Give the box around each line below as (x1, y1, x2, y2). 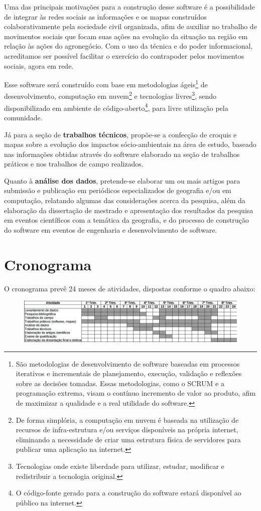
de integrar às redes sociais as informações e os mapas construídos (4, 11, 207, 22)
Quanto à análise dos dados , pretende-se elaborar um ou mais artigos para (4, 175, 240, 186)
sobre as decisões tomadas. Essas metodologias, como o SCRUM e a (16, 378, 224, 388)
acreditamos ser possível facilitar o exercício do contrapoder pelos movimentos (4, 50, 244, 61)
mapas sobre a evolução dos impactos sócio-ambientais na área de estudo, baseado (4, 139, 256, 149)
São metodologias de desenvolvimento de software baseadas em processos (16, 358, 240, 369)
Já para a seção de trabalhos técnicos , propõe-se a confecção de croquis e (4, 129, 237, 139)
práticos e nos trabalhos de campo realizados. (4, 158, 144, 169)
